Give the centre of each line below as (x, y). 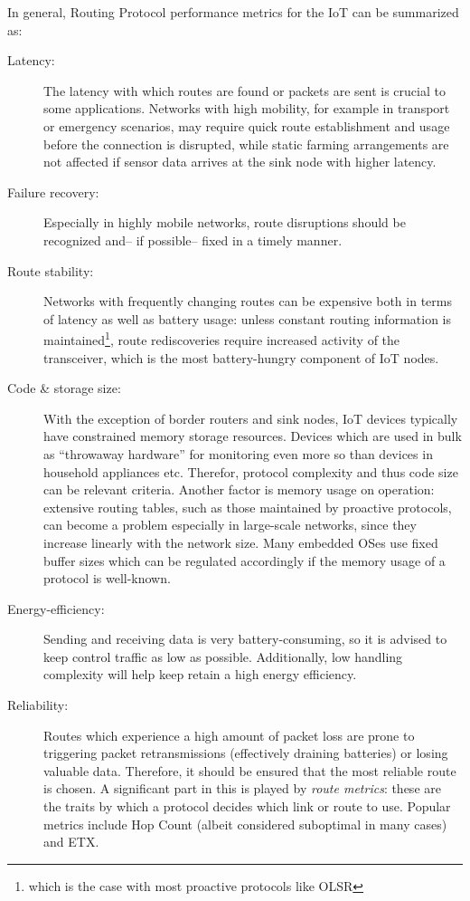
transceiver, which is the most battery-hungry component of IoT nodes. (241, 357)
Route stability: (51, 270)
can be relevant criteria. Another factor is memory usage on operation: (239, 489)
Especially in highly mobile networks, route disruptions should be (225, 222)
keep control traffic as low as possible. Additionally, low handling (223, 656)
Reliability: (38, 705)
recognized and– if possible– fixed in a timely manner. (193, 240)
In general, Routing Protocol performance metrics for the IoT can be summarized (233, 12)
